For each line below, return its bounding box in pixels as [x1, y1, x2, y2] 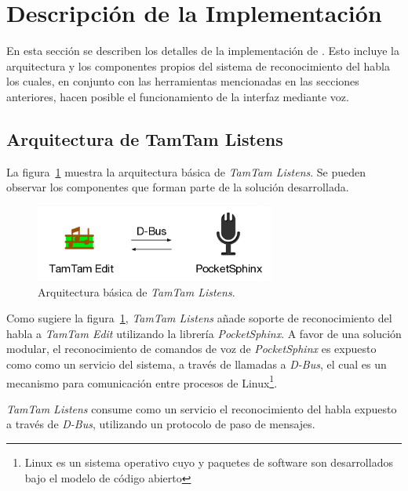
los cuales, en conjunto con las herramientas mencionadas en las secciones [6, 73, 359, 89]
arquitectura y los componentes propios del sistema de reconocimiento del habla [6, 57, 390, 74]
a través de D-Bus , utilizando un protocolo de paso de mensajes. [6, 416, 315, 432]
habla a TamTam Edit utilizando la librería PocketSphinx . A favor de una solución [6, 325, 402, 341]
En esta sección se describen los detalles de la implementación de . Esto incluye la [6, 42, 400, 59]
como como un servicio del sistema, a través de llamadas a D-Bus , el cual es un [6, 356, 387, 373]
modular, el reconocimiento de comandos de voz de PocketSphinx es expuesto [6, 340, 377, 357]
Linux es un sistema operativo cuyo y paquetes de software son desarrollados [24, 454, 393, 471]
